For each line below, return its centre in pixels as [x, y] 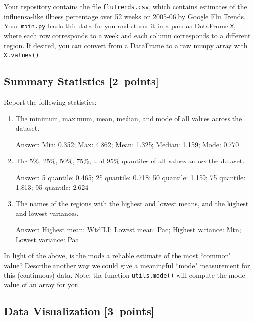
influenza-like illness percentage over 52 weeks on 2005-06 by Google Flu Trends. [125, 16]
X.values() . [23, 55]
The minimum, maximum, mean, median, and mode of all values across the [129, 118]
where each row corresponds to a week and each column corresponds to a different [127, 35]
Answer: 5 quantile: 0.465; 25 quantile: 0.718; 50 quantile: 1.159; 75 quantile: [130, 177]
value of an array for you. [42, 284]
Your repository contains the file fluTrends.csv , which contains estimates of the [126, 6]
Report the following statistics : [50, 101]
